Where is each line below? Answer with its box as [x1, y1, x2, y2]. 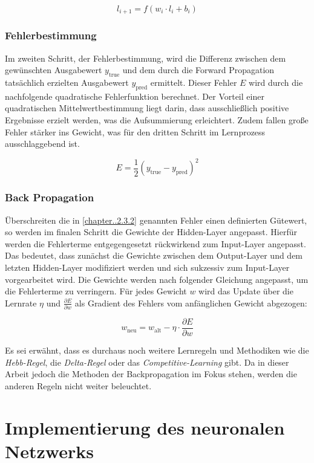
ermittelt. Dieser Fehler [150, 76, 237, 89]
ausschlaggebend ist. [5, 137, 80, 150]
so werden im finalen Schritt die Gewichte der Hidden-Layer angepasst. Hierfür [5, 225, 297, 238]
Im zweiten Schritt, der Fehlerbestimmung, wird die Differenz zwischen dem [5, 51, 286, 64]
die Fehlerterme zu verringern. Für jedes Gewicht [5, 285, 187, 297]
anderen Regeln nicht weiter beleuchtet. [5, 379, 152, 392]
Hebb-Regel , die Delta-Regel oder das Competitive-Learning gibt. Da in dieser [5, 355, 289, 368]
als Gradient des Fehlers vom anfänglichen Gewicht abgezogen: [74, 296, 307, 309]
